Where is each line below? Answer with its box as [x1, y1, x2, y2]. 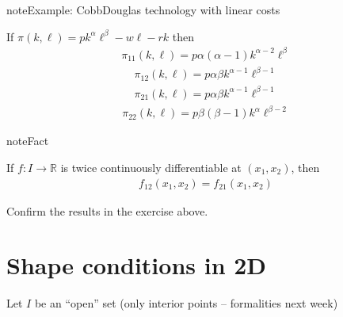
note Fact [6, 132, 49, 149]
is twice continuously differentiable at [60, 158, 242, 175]
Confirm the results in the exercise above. [6, 202, 208, 219]
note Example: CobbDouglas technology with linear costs [6, 2, 280, 17]
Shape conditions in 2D [6, 249, 267, 281]
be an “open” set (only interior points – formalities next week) [34, 295, 338, 311]
